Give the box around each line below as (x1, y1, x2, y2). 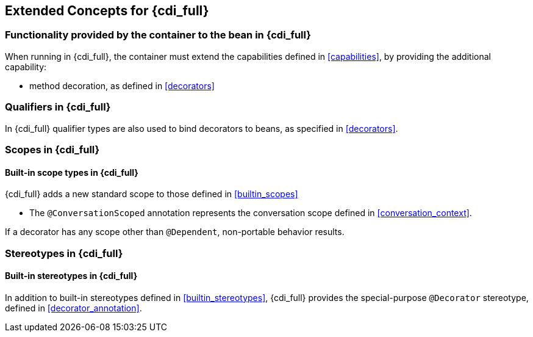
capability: (5, 61, 47, 72)
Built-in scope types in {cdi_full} (5, 167, 138, 178)
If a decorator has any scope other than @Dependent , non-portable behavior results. (5, 226, 345, 237)
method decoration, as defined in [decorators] (29, 80, 215, 91)
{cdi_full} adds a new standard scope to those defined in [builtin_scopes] (5, 189, 298, 200)
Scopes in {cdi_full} (5, 143, 100, 156)
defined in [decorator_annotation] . (5, 302, 142, 313)
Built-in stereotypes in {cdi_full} (5, 270, 138, 281)
